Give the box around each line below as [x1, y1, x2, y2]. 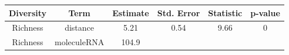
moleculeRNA [55, 36, 105, 48]
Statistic [208, 6, 243, 19]
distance [65, 21, 95, 34]
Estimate [112, 6, 149, 19]
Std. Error [157, 6, 200, 19]
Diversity [9, 6, 47, 19]
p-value [250, 6, 280, 19]
